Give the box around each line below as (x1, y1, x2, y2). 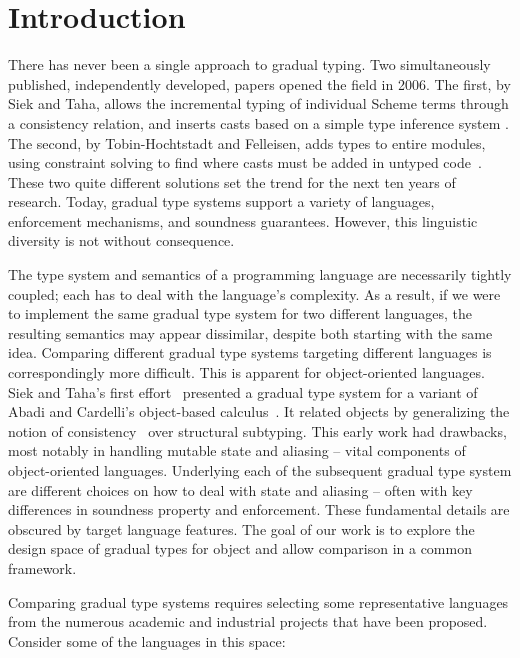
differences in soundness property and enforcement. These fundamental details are (8, 499, 510, 520)
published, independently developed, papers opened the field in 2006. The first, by (8, 73, 511, 94)
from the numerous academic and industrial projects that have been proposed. (8, 611, 488, 632)
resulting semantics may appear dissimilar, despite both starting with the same (8, 322, 493, 343)
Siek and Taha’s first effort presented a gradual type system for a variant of (8, 381, 478, 402)
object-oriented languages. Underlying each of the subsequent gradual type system (8, 460, 512, 480)
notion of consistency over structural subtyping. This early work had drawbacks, (8, 420, 507, 441)
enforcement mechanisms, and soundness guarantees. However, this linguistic (8, 210, 478, 231)
